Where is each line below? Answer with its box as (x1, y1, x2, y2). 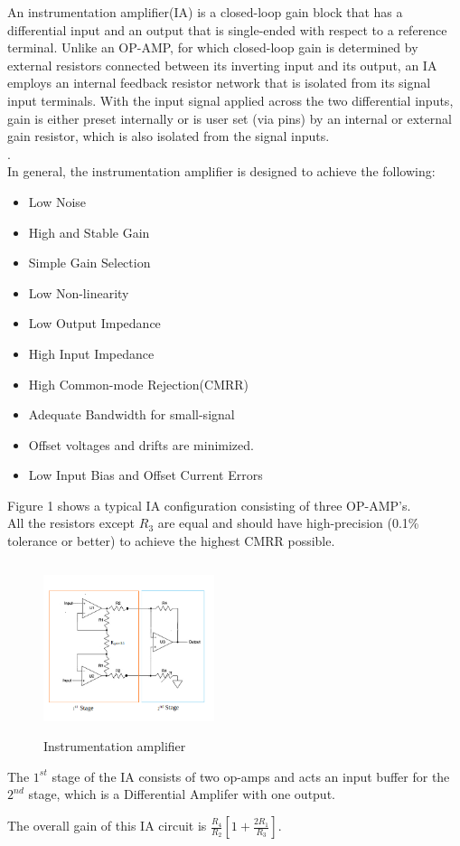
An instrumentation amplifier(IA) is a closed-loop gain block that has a (7, 3, 403, 21)
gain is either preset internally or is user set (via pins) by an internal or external (7, 108, 452, 127)
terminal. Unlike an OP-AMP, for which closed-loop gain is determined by (7, 38, 418, 57)
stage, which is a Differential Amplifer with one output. (28, 785, 335, 804)
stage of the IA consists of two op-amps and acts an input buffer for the (52, 766, 450, 785)
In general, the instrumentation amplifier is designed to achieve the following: (7, 162, 436, 181)
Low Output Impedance (28, 314, 161, 333)
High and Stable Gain (28, 222, 150, 241)
